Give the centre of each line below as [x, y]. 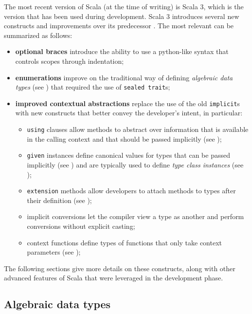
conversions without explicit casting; [81, 226]
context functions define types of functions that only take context [125, 242]
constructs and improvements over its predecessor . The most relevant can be [119, 26]
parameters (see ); [54, 252]
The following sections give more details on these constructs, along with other [120, 268]
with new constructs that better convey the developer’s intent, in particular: [129, 113]
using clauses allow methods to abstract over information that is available [138, 129]
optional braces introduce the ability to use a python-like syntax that [122, 51]
